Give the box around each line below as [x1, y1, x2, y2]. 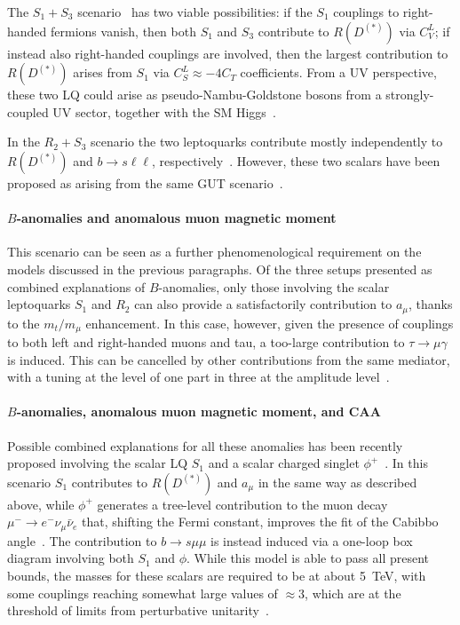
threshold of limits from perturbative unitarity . [7, 601, 269, 620]
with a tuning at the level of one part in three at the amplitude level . [7, 368, 390, 386]
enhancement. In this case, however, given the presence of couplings [85, 313, 454, 332]
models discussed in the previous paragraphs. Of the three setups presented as [7, 259, 432, 278]
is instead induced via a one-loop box [210, 531, 413, 550]
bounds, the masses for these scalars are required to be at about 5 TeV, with [7, 566, 426, 585]
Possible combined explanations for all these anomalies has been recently [7, 436, 403, 455]
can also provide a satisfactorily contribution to [134, 295, 393, 313]
